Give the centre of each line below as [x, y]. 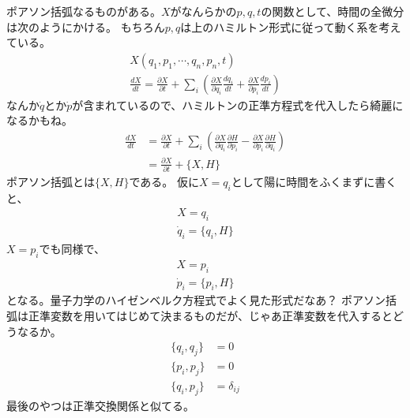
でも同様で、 [72, 248]
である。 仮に [164, 181]
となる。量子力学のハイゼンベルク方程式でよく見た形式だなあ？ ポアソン [196, 300]
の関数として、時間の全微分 [333, 11]
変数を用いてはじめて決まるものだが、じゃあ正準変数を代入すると [222, 316]
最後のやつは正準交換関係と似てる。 [100, 405]
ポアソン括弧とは [51, 181]
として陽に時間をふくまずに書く [314, 181]
